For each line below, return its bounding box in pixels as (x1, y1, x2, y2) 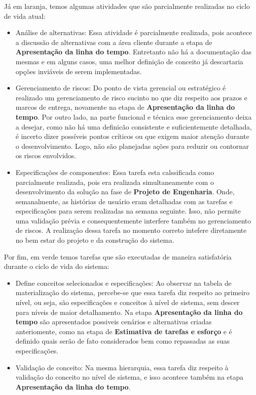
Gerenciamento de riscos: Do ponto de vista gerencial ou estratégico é (15, 83, 226, 93)
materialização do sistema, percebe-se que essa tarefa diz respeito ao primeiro (15, 287, 250, 298)
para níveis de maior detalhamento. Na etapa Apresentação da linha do (15, 307, 243, 317)
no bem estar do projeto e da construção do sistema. (15, 235, 175, 245)
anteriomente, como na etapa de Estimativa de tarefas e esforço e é (15, 326, 232, 336)
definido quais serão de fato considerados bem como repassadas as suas (15, 336, 230, 346)
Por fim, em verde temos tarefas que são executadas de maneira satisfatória (4, 251, 232, 262)
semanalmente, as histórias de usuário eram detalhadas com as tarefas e (15, 196, 233, 206)
